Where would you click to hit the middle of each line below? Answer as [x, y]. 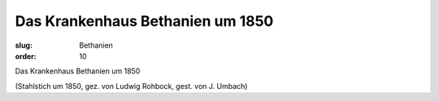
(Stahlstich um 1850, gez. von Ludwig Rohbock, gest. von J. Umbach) [131, 86]
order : [26, 56]
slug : [24, 45]
